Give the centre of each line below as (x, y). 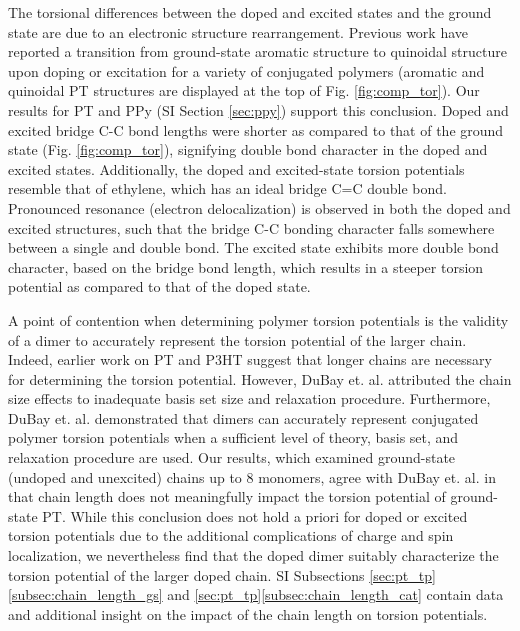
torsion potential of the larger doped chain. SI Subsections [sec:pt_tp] (222, 574)
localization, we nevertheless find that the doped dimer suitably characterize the (253, 555)
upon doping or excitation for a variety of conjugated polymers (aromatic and (246, 70)
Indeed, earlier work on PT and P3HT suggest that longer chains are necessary (250, 359)
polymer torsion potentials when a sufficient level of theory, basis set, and (233, 437)
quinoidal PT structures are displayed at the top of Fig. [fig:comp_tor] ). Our (244, 90)
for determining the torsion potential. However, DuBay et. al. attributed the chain (260, 378)
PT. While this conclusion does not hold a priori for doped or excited (255, 515)
